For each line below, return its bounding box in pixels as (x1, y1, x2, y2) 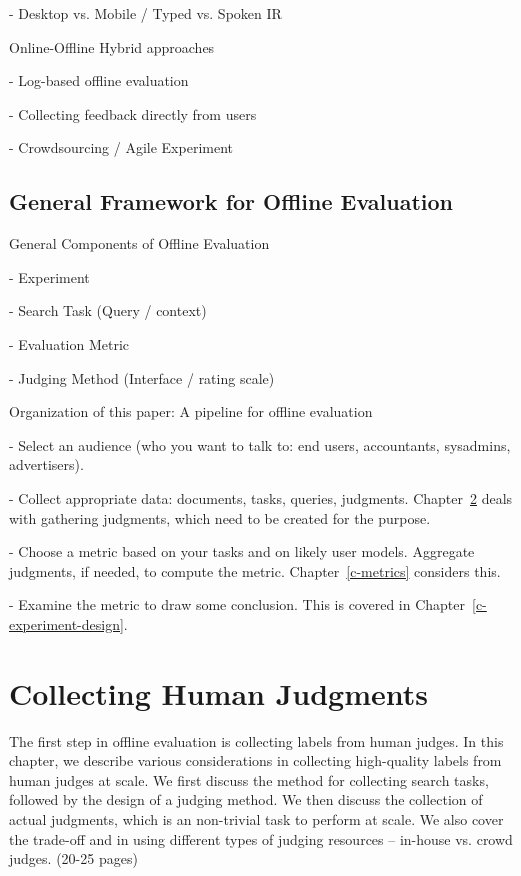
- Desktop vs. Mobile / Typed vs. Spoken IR (9, 3, 282, 23)
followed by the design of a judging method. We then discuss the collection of (9, 789, 483, 810)
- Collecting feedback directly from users (9, 103, 257, 124)
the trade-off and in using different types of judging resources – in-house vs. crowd (9, 828, 513, 849)
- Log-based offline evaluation (9, 70, 189, 91)
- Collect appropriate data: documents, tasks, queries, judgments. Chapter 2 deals (9, 487, 513, 508)
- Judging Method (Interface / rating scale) (9, 367, 275, 388)
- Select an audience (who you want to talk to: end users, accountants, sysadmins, (9, 434, 511, 455)
